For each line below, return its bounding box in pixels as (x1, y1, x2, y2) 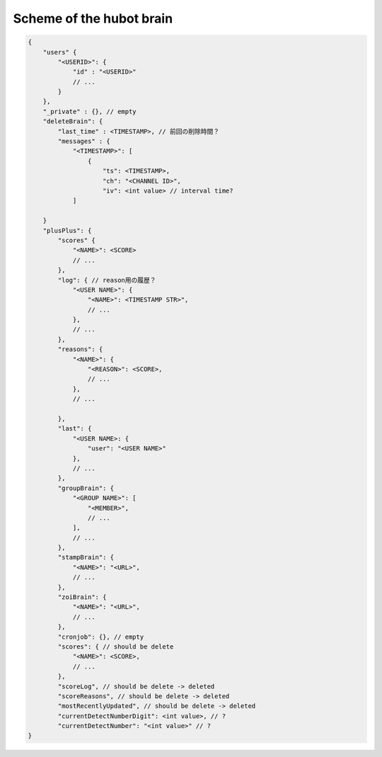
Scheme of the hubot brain (13, 11, 173, 26)
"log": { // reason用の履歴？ (57, 276, 156, 284)
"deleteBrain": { (42, 118, 103, 125)
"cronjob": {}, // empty (57, 632, 144, 641)
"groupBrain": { (57, 484, 115, 492)
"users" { (42, 48, 77, 56)
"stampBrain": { (57, 553, 115, 562)
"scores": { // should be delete (57, 642, 174, 651)
